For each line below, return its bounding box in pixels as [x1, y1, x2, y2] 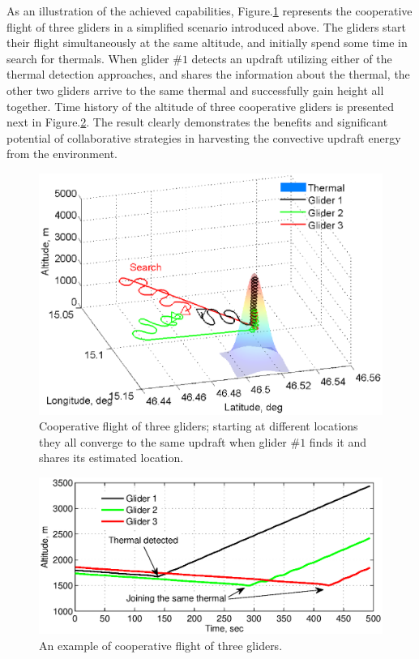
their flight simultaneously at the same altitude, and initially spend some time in [6, 34, 408, 51]
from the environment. [6, 145, 118, 162]
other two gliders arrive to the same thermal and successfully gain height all [6, 81, 384, 98]
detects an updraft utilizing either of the [191, 49, 392, 66]
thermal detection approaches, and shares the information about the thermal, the [6, 66, 410, 83]
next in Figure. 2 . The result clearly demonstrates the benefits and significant [6, 113, 388, 131]
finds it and [309, 433, 366, 450]
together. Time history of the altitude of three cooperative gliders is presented [6, 97, 395, 114]
